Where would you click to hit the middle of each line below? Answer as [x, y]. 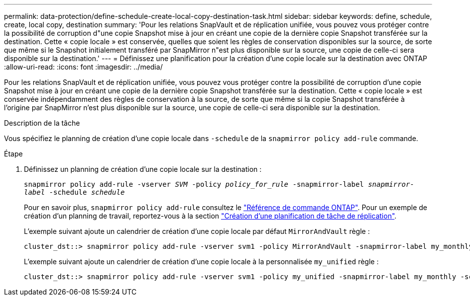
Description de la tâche [42, 123]
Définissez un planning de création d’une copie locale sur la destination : [143, 169]
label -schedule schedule [74, 192]
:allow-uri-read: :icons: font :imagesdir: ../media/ [83, 67]
